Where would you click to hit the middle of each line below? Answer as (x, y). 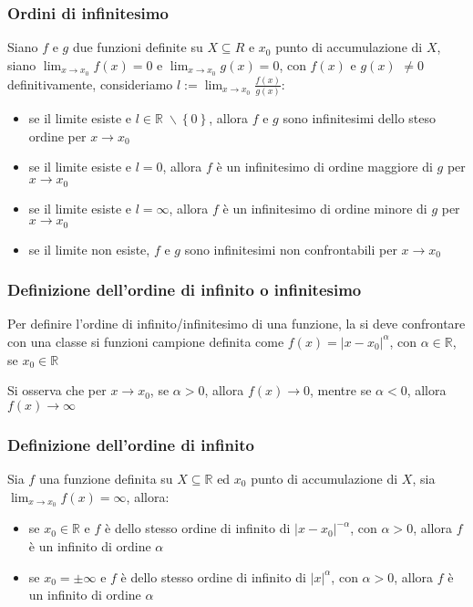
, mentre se (341, 390)
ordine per (57, 136)
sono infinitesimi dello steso (359, 118)
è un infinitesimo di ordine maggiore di (324, 167)
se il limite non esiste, (89, 249)
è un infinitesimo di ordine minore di (325, 208)
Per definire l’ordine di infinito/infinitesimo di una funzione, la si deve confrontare (236, 324)
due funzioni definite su (138, 47)
